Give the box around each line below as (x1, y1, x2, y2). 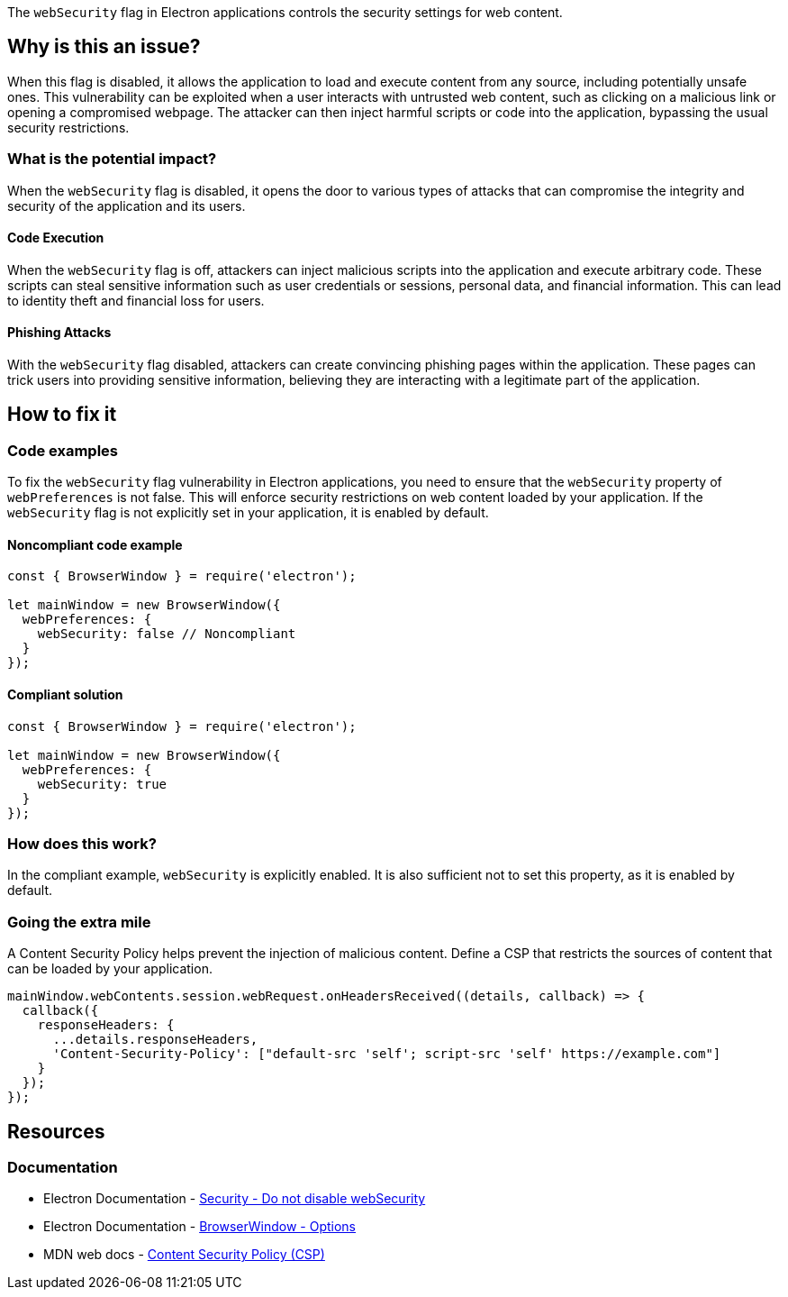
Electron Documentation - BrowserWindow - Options (43, 1219, 356, 1235)
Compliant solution (7, 687, 123, 703)
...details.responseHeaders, (52, 1032, 258, 1047)
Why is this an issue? (7, 35, 201, 59)
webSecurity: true (37, 776, 168, 791)
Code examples (7, 441, 119, 460)
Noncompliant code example (7, 536, 183, 553)
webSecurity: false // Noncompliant (37, 626, 296, 642)
